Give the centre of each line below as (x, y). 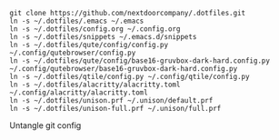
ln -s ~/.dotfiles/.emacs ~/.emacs (77, 21)
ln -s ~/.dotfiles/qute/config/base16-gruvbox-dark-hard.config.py (140, 61)
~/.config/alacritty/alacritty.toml (79, 93)
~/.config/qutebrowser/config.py (73, 53)
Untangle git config (45, 125)
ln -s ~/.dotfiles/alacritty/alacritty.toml (95, 85)
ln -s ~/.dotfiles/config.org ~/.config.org (95, 29)
